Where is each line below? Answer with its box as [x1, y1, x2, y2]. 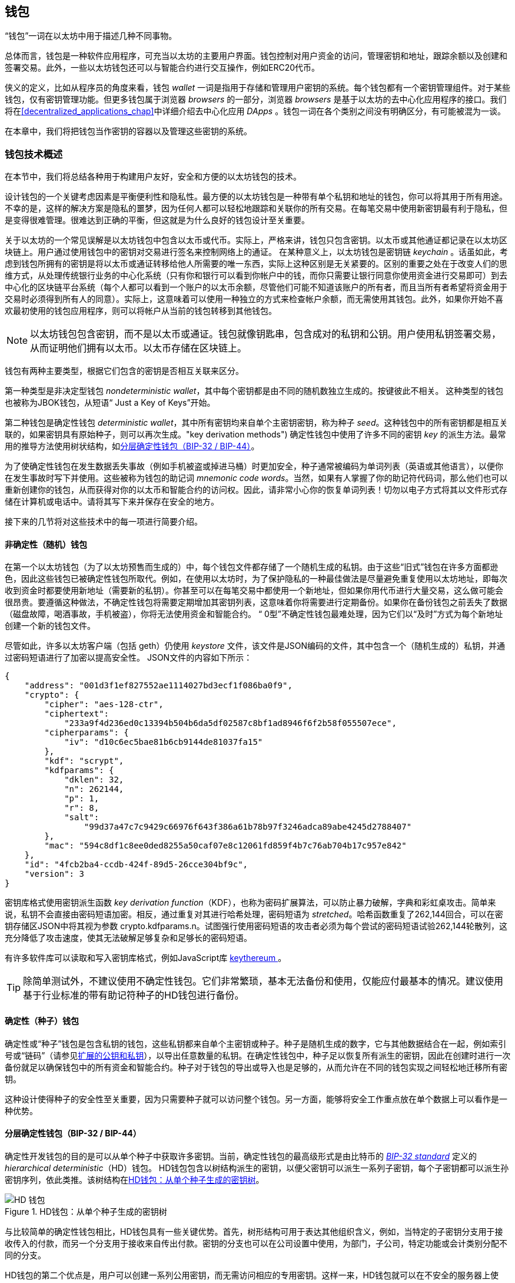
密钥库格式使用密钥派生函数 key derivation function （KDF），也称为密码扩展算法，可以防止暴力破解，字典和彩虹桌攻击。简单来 [5, 897, 496, 908]
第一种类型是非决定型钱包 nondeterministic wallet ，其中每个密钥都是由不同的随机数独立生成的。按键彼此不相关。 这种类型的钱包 [5, 386, 504, 396]
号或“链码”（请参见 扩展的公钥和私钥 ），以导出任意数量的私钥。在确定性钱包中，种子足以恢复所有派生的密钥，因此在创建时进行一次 [5, 1050, 511, 1060]
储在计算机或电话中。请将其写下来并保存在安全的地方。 [5, 496, 219, 507]
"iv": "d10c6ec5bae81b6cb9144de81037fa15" [64, 737, 263, 747]
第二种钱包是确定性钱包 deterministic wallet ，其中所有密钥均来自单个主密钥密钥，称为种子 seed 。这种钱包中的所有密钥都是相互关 [5, 417, 508, 428]
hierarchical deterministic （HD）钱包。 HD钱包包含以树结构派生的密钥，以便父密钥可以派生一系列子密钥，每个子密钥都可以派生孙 [5, 1162, 509, 1173]
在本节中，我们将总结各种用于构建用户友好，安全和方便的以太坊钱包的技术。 [5, 171, 301, 182]
